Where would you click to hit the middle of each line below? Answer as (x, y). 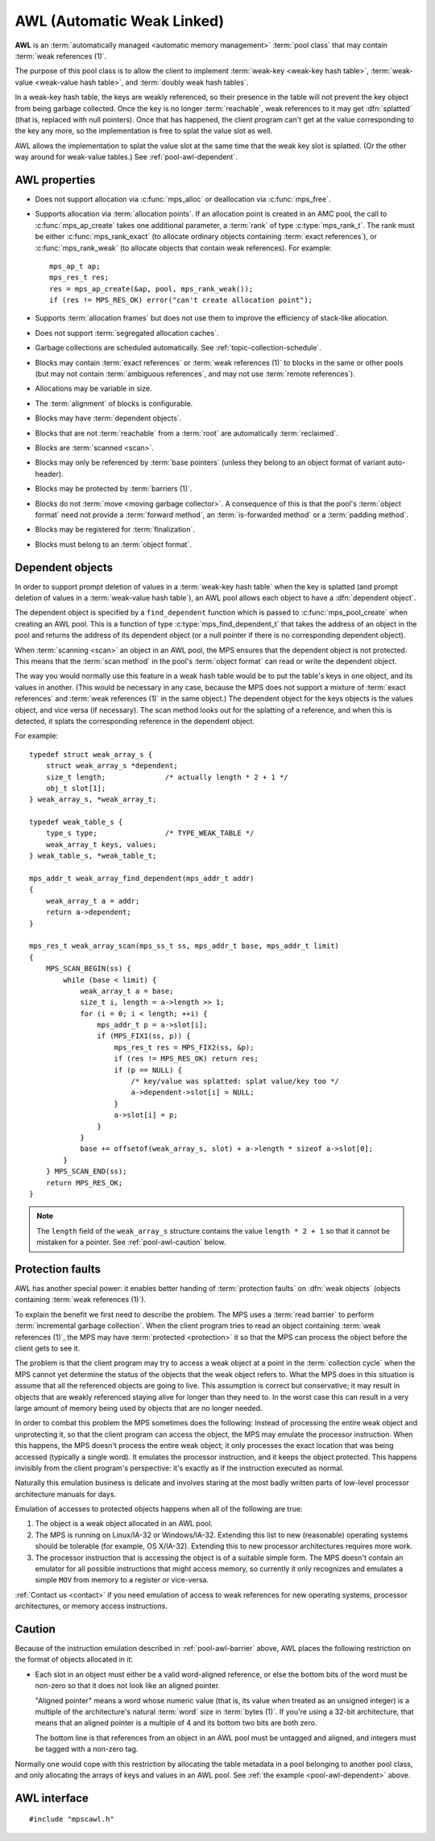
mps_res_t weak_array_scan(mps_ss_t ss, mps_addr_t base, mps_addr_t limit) (184, 946)
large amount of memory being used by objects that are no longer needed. (139, 1408)
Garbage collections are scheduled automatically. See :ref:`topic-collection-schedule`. (178, 348)
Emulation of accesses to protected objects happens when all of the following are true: (159, 1509)
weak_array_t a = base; (127, 991)
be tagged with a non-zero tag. (87, 1749)
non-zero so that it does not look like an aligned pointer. (128, 1686)
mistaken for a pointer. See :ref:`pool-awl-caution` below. (131, 1242)
